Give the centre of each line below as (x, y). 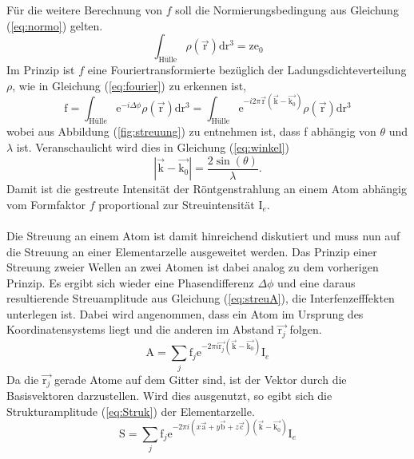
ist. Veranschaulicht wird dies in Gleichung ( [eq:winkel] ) (153, 147)
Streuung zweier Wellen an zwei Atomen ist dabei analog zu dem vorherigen (193, 267)
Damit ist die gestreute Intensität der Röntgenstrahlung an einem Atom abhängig (207, 189)
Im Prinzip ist (41, 69)
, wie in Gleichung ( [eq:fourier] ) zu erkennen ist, (129, 85)
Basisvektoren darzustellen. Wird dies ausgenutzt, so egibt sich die (169, 396)
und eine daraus (316, 282)
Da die (23, 379)
